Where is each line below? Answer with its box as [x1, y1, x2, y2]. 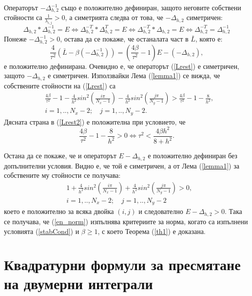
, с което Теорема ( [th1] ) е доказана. [97, 226, 206, 236]
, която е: [195, 34, 223, 44]
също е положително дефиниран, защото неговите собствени [61, 2, 241, 12]
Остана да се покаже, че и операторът [4, 150, 116, 161]
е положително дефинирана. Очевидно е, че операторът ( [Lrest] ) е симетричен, [4, 61, 239, 71]
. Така [224, 206, 242, 216]
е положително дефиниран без [148, 150, 237, 161]
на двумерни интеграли [4, 274, 153, 294]
